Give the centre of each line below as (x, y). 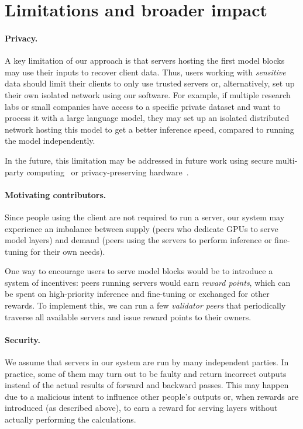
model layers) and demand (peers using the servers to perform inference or (138, 240)
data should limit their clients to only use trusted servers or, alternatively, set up (150, 83)
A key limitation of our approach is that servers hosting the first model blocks (145, 60)
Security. (23, 339)
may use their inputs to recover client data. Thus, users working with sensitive (145, 72)
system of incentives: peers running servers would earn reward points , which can (148, 282)
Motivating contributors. (56, 194)
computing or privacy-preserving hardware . (108, 172)
